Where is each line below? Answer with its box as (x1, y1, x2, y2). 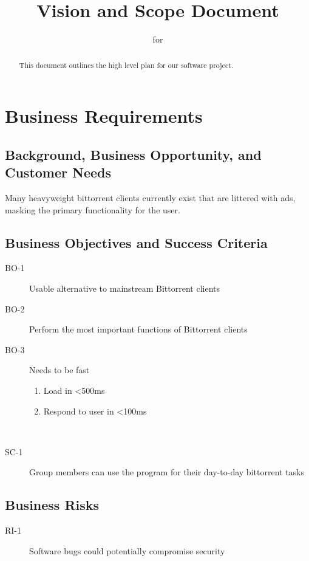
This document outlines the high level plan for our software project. (19, 60, 234, 70)
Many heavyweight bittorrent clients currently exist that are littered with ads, (5, 191, 296, 204)
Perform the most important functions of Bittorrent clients (29, 323, 248, 336)
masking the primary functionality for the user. (5, 203, 180, 216)
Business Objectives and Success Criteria (5, 233, 268, 252)
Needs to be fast (29, 363, 90, 376)
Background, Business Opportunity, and (5, 145, 262, 163)
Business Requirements (5, 103, 203, 128)
